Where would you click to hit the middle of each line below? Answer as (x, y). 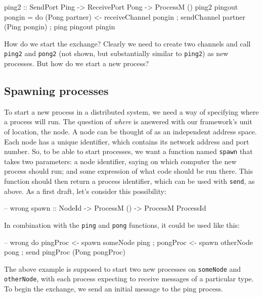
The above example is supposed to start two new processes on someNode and (123, 268)
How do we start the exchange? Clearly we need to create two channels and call (127, 43)
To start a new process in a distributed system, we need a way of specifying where (131, 111)
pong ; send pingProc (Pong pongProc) (65, 252)
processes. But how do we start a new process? (77, 63)
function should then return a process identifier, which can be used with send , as (129, 181)
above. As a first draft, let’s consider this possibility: (85, 191)
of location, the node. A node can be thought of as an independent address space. (130, 132)
